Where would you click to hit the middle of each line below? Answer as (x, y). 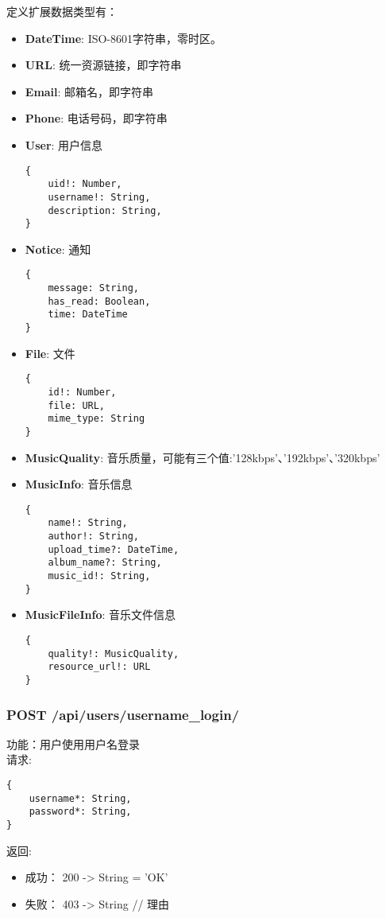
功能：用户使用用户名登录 (73, 743)
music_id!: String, (99, 576)
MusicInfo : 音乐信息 (79, 484)
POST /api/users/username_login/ (123, 714)
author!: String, (93, 537)
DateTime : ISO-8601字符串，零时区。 (124, 38)
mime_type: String (96, 419)
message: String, (93, 288)
